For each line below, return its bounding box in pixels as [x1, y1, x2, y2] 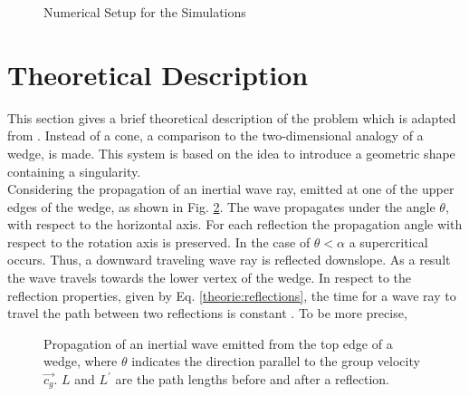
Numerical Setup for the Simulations [43, 3, 246, 21]
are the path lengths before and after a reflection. [115, 370, 389, 389]
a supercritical [349, 232, 428, 251]
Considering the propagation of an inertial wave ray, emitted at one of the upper [7, 179, 455, 198]
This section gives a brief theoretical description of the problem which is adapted [7, 108, 456, 127]
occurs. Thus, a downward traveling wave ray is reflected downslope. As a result [7, 250, 451, 269]
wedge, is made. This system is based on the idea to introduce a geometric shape [7, 143, 455, 162]
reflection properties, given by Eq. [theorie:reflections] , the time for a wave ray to [7, 285, 456, 304]
